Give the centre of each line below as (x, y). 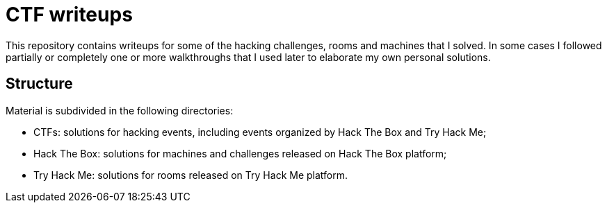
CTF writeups (69, 15)
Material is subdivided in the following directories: (120, 110)
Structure (39, 84)
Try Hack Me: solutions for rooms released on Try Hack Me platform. (191, 175)
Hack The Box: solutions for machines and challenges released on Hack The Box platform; (240, 153)
